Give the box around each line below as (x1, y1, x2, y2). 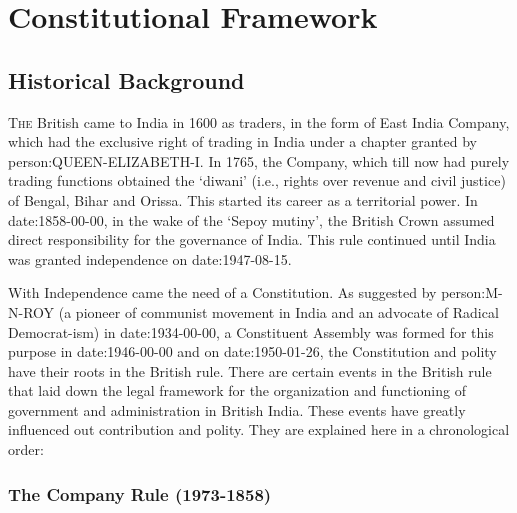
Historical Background (8, 64, 245, 95)
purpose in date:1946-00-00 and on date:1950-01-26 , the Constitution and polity (8, 341, 497, 362)
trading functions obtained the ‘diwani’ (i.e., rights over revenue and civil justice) (8, 170, 506, 191)
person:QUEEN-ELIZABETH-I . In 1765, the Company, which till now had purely (8, 150, 510, 171)
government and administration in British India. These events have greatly (8, 399, 466, 420)
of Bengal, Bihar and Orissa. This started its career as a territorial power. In (8, 189, 478, 210)
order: (8, 439, 44, 460)
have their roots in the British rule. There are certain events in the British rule (8, 360, 492, 381)
